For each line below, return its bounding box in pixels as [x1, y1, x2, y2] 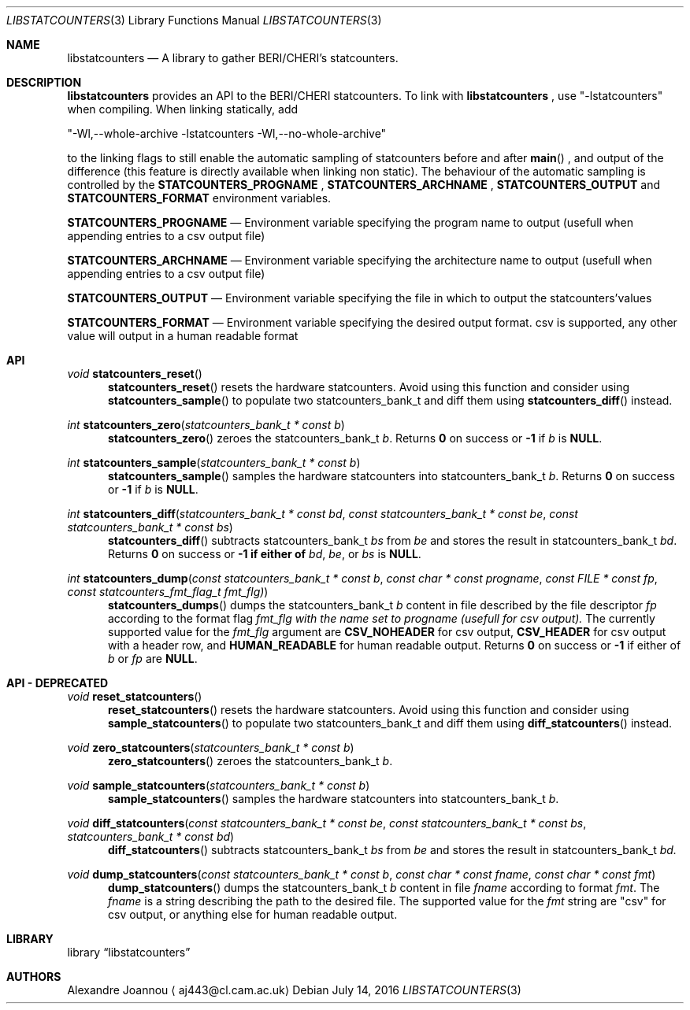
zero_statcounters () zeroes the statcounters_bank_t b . [108, 754, 393, 768]
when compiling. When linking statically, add [67, 102, 299, 116]
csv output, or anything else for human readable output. [108, 908, 398, 921]
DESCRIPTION [6, 76, 82, 89]
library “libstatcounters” [67, 945, 191, 959]
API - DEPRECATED [6, 676, 109, 690]
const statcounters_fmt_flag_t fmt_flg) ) [67, 585, 269, 598]
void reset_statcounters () [67, 690, 202, 703]
